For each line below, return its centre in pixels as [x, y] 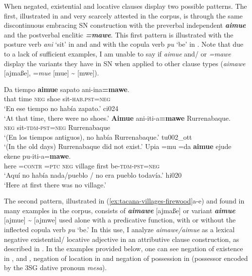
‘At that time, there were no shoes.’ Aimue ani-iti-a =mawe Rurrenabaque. [117, 118]
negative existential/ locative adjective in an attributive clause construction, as [122, 239]
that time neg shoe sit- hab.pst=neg [57, 99]
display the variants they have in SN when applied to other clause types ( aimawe [125, 63]
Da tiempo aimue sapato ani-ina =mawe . [67, 89]
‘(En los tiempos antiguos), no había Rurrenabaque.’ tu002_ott [98, 137]
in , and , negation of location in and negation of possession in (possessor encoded [126, 258]
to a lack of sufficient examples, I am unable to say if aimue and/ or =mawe [117, 53]
